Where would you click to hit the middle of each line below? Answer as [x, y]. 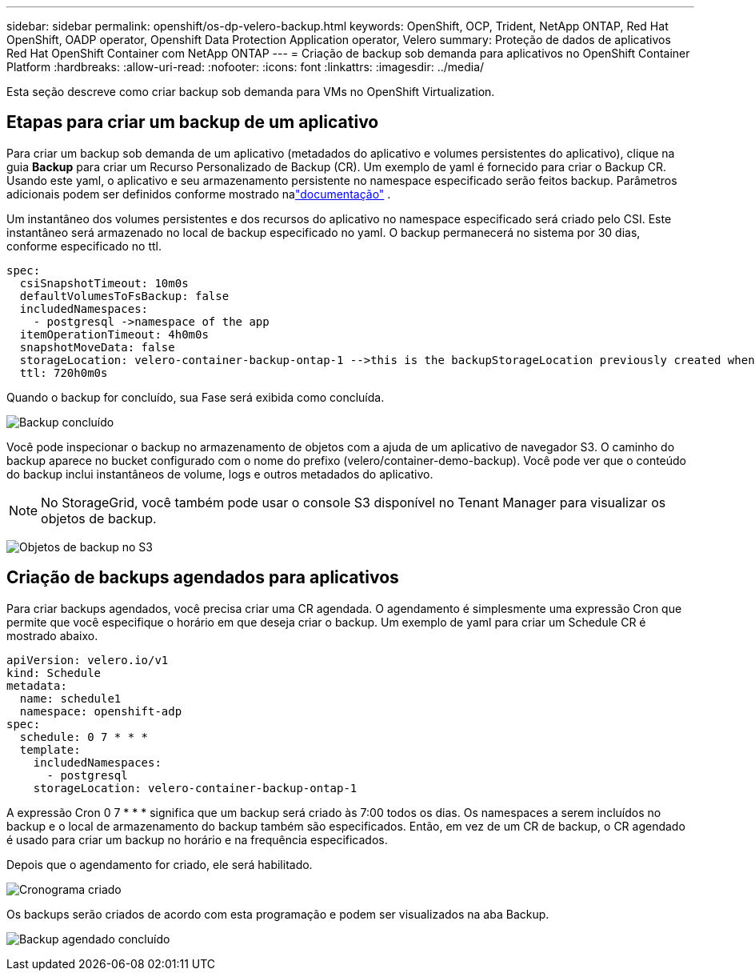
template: [50, 749]
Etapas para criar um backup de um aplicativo [193, 122]
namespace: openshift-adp [101, 711]
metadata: [37, 685]
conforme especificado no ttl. [84, 246]
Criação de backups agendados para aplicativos [203, 578]
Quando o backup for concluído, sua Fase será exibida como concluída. [196, 397]
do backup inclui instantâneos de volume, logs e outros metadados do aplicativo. [220, 474]
